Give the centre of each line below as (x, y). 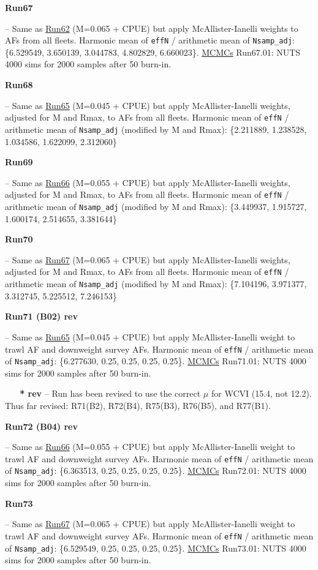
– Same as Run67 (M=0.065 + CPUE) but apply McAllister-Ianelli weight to (150, 524)
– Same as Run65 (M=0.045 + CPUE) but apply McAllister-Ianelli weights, (148, 105)
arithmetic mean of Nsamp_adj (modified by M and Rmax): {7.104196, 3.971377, (156, 284)
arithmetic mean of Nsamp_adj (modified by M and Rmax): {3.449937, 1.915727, (156, 206)
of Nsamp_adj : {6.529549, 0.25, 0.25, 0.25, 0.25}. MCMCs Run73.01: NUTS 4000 (156, 548)
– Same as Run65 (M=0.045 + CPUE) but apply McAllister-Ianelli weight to (150, 336)
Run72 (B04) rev (41, 426)
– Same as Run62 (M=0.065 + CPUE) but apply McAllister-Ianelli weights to (152, 28)
